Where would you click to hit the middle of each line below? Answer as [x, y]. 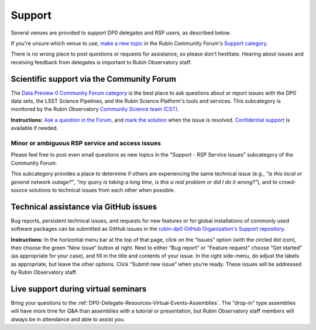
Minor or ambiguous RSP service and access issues [86, 143]
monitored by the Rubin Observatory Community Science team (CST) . [95, 109]
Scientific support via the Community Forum [94, 79]
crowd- [288, 182]
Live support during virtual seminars [79, 289]
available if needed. [35, 128]
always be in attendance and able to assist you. [68, 319]
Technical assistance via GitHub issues [84, 206]
